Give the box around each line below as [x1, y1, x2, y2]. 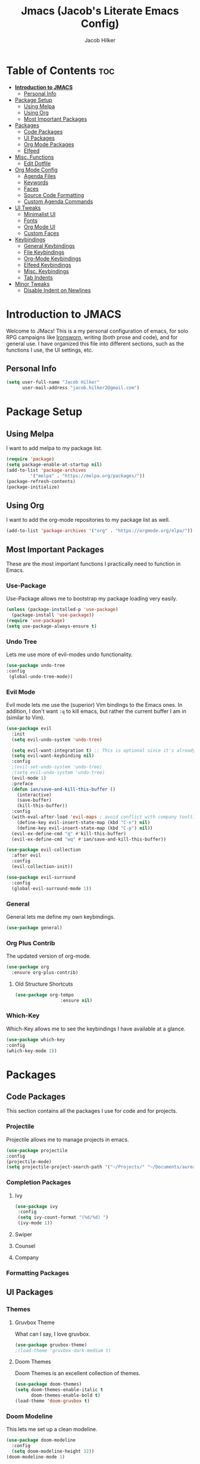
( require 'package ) [6, 456, 55, 462]
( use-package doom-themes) [14, 1381, 82, 1388]
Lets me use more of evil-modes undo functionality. [6, 651, 133, 658]
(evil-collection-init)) [11, 864, 73, 870]
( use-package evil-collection [6, 847, 82, 853]
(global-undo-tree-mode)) [8, 673, 73, 679]
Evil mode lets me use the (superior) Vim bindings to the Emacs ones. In [6, 701, 183, 708]
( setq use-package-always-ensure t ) [6, 623, 97, 629]
